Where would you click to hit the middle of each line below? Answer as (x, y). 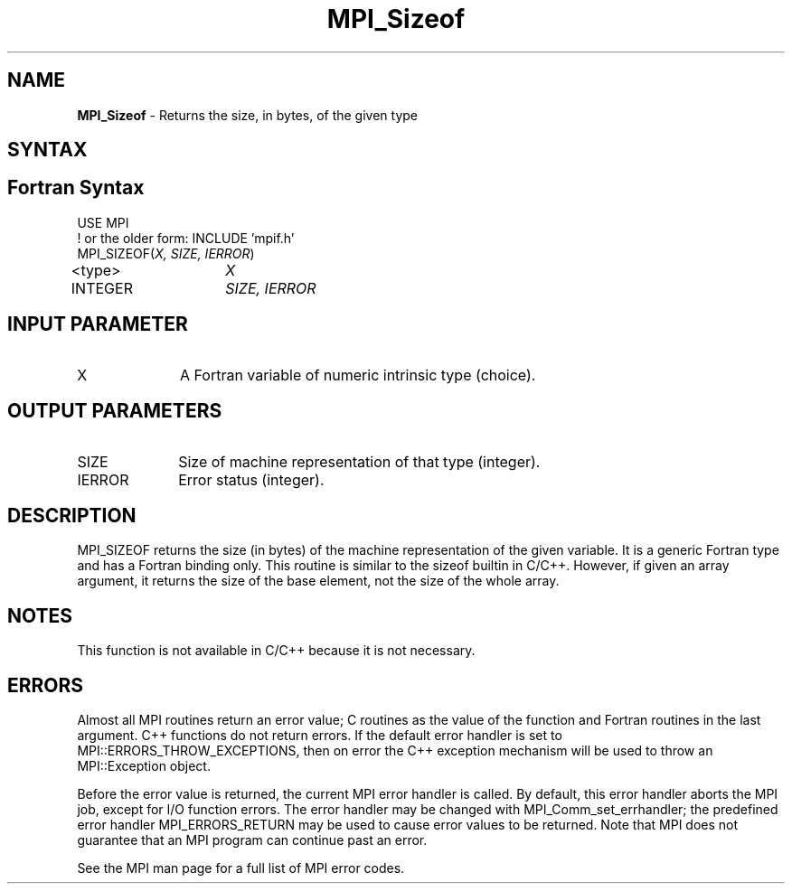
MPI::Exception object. (144, 766)
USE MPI (103, 222)
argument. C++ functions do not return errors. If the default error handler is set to (320, 736)
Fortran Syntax (76, 188)
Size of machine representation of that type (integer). (359, 461)
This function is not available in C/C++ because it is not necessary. (276, 651)
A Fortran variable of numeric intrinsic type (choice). (358, 375)
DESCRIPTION (72, 515)
